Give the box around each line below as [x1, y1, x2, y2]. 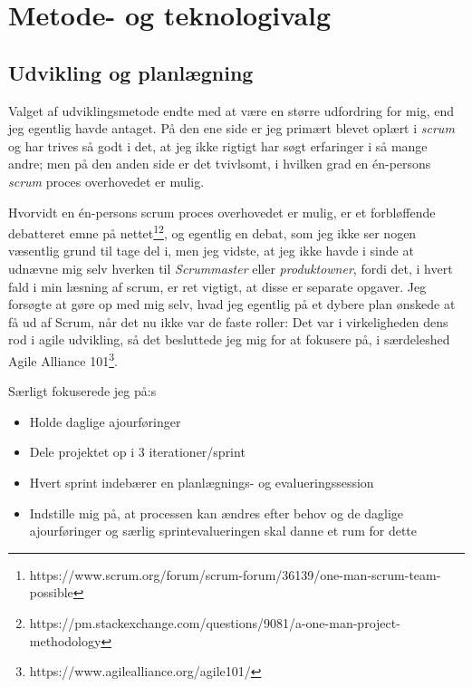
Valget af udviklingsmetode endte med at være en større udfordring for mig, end [8, 101, 454, 120]
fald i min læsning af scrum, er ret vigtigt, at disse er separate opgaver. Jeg [8, 276, 427, 295]
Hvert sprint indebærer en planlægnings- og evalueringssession [29, 472, 374, 491]
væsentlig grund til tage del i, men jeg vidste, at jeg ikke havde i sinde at [8, 241, 414, 260]
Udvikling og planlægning [8, 58, 254, 86]
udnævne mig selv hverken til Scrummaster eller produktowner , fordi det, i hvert [8, 258, 453, 277]
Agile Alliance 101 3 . [8, 348, 118, 370]
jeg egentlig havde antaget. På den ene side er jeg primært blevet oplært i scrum [8, 119, 455, 138]
